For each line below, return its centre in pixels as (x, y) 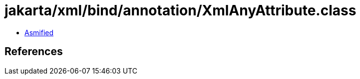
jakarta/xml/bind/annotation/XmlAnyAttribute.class (180, 10)
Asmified (39, 32)
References (34, 52)
